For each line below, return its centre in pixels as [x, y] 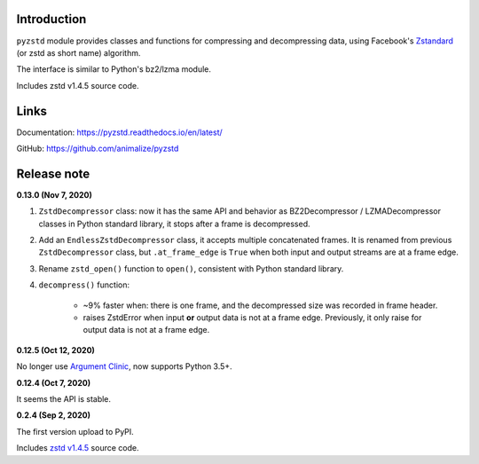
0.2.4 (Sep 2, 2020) [54, 415]
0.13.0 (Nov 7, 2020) [54, 194]
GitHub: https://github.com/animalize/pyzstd [98, 148]
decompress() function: [84, 285]
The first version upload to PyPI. [75, 431]
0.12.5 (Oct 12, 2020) [55, 350]
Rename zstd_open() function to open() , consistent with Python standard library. [191, 268]
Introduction [51, 19]
